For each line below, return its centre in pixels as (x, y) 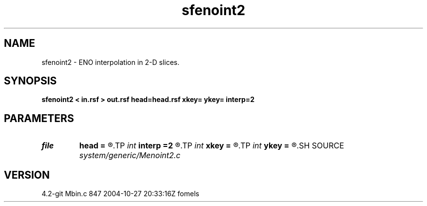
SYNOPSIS (30, 81)
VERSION (27, 175)
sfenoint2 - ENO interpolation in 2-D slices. (111, 62)
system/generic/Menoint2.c (130, 155)
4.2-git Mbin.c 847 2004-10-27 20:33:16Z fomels (120, 194)
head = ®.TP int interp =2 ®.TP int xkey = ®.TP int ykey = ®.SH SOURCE (212, 146)
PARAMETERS (39, 118)
